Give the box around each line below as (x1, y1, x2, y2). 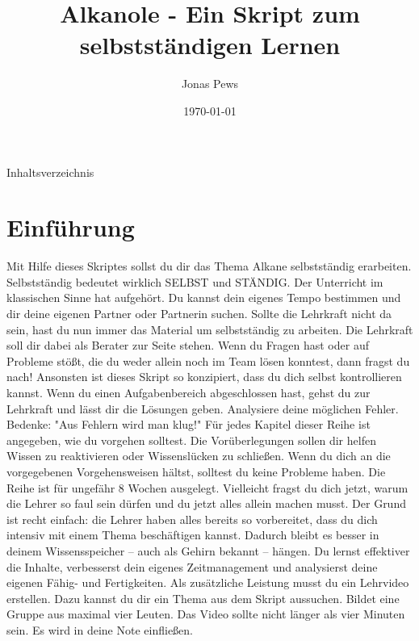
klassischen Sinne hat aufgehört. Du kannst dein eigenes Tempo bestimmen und (6, 289, 401, 306)
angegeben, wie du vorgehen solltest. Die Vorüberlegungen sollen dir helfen (6, 431, 376, 448)
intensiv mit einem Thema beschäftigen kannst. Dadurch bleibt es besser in (6, 526, 379, 543)
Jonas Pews (181, 75, 239, 92)
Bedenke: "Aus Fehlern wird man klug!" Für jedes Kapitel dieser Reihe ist (6, 416, 371, 433)
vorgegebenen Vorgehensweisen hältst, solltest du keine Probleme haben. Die (6, 463, 386, 480)
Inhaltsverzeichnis (6, 163, 94, 180)
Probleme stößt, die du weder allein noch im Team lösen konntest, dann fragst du (6, 352, 410, 369)
